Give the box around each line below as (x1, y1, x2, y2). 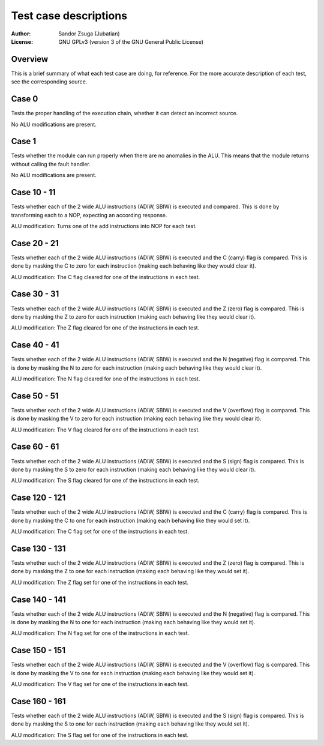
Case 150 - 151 (11, 645, 66, 655)
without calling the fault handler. (11, 160, 91, 167)
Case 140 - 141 (11, 594, 66, 604)
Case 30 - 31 (11, 289, 59, 299)
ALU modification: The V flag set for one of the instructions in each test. (11, 681, 189, 688)
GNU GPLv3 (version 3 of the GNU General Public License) (58, 38, 204, 45)
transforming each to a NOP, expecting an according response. (11, 211, 167, 218)
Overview (11, 54, 49, 64)
